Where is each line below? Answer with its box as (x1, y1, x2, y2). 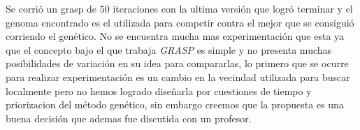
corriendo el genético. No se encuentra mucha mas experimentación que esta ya (6, 29, 345, 43)
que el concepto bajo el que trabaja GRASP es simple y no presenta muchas (6, 42, 332, 57)
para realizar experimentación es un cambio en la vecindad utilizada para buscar (6, 69, 350, 84)
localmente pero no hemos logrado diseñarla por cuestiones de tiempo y (6, 83, 312, 98)
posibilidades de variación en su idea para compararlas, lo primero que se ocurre (6, 56, 349, 71)
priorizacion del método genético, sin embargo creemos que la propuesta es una (6, 97, 344, 112)
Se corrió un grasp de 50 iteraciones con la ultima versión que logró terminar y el (6, 1, 353, 15)
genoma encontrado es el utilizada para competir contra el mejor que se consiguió (6, 15, 354, 29)
